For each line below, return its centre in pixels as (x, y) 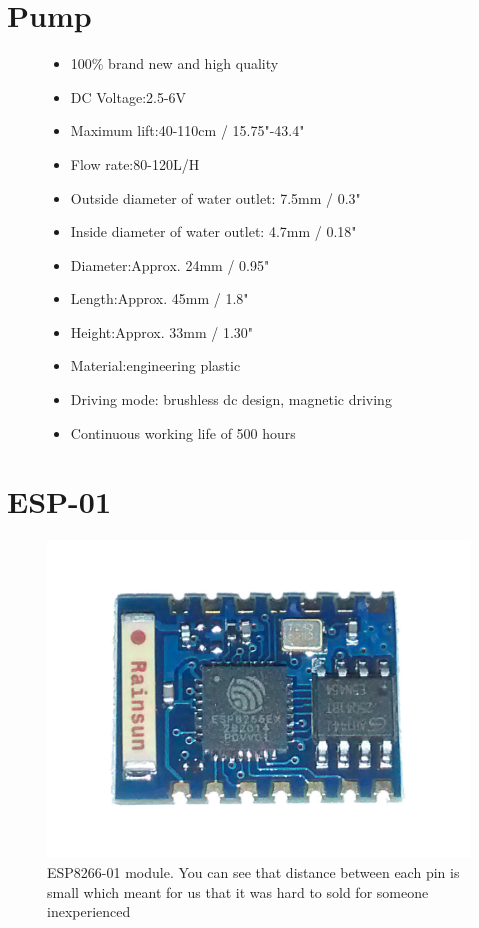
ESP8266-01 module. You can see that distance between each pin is (253, 871)
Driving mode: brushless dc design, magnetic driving (231, 399)
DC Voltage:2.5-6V (128, 96)
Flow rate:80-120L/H (135, 163)
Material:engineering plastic (155, 365)
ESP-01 (59, 501)
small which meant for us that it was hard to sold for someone (238, 891)
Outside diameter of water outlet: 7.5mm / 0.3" (215, 197)
